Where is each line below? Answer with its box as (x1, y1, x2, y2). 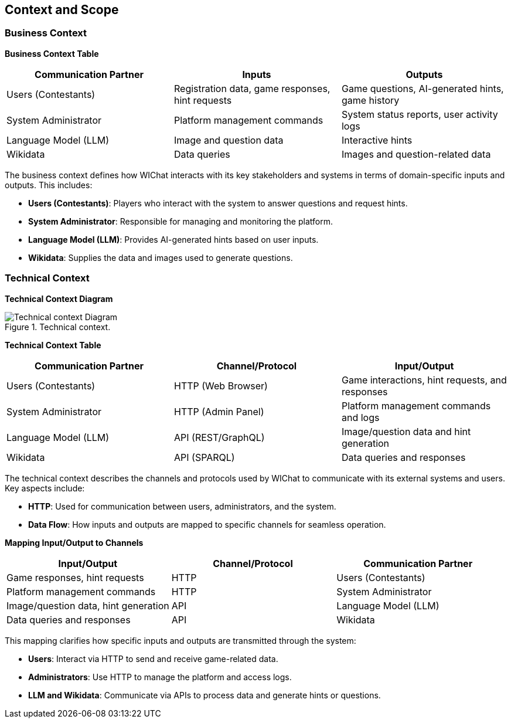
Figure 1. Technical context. (5, 321, 111, 332)
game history (341, 94, 400, 106)
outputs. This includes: (5, 179, 93, 190)
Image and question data (173, 134, 284, 146)
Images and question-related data (341, 148, 491, 160)
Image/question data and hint (341, 425, 471, 437)
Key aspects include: (5, 483, 85, 493)
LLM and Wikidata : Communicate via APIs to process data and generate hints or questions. (28, 690, 381, 700)
